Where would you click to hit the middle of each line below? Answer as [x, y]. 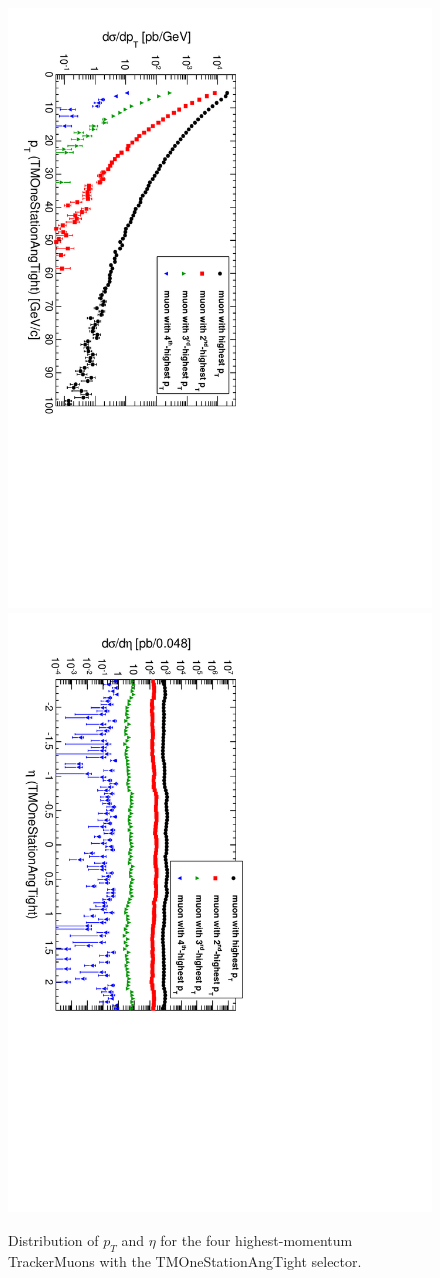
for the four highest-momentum [256, 1240]
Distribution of [53, 1240]
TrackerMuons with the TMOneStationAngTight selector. [185, 1260]
